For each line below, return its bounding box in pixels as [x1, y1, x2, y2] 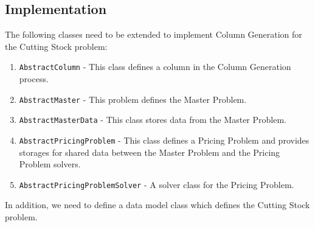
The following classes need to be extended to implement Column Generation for [5, 28, 302, 41]
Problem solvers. [19, 158, 81, 170]
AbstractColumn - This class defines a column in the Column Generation [19, 60, 291, 73]
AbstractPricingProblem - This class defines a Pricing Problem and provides [19, 133, 310, 146]
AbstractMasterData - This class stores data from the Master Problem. [19, 113, 286, 126]
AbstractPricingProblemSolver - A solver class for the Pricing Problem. [19, 178, 294, 190]
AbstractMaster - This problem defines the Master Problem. [19, 93, 247, 105]
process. [19, 72, 49, 85]
